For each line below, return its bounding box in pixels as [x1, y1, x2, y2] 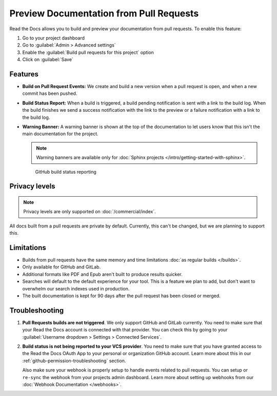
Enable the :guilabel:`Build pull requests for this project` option [22, 49, 154, 55]
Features [9, 70, 38, 78]
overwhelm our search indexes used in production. [22, 285, 130, 291]
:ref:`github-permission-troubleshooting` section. [22, 358, 126, 364]
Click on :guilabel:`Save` [22, 56, 74, 62]
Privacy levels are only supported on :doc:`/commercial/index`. [23, 209, 156, 215]
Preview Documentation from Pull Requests [9, 8, 199, 19]
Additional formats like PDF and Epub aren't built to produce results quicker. [22, 271, 183, 277]
